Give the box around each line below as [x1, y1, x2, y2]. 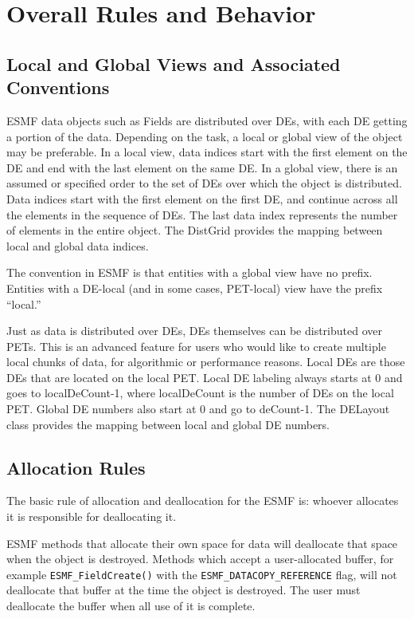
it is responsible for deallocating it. [6, 508, 177, 525]
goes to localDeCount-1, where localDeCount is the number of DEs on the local [6, 384, 394, 401]
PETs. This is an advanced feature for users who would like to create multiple [6, 337, 386, 354]
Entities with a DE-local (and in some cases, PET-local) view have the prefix [6, 279, 383, 296]
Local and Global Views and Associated [6, 51, 341, 76]
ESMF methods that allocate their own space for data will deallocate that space [6, 534, 398, 551]
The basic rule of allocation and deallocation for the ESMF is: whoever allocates [6, 492, 399, 509]
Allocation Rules [6, 455, 146, 479]
